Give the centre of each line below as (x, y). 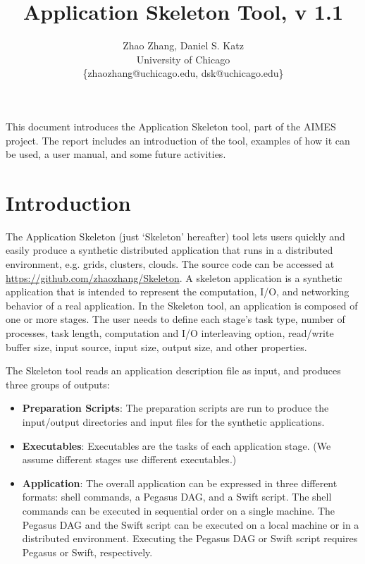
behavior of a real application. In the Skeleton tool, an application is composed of (182, 305)
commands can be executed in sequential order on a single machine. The (179, 510)
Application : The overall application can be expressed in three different (180, 483)
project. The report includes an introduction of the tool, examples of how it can (178, 140)
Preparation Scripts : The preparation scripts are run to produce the (175, 408)
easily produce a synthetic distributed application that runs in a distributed (169, 250)
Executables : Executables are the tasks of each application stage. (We (177, 445)
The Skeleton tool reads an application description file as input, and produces (173, 370)
